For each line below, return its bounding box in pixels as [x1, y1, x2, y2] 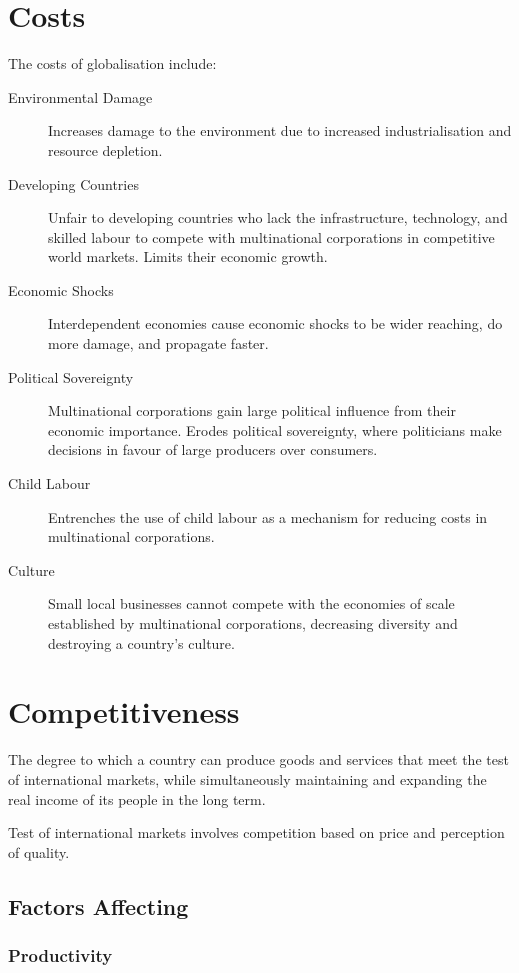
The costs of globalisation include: [8, 53, 217, 74]
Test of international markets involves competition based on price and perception [8, 822, 505, 843]
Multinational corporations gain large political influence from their [48, 400, 456, 421]
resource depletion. [48, 139, 163, 160]
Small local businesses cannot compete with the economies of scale [48, 593, 455, 614]
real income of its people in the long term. [8, 788, 266, 809]
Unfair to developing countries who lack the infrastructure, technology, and [48, 207, 508, 228]
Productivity [8, 942, 113, 967]
